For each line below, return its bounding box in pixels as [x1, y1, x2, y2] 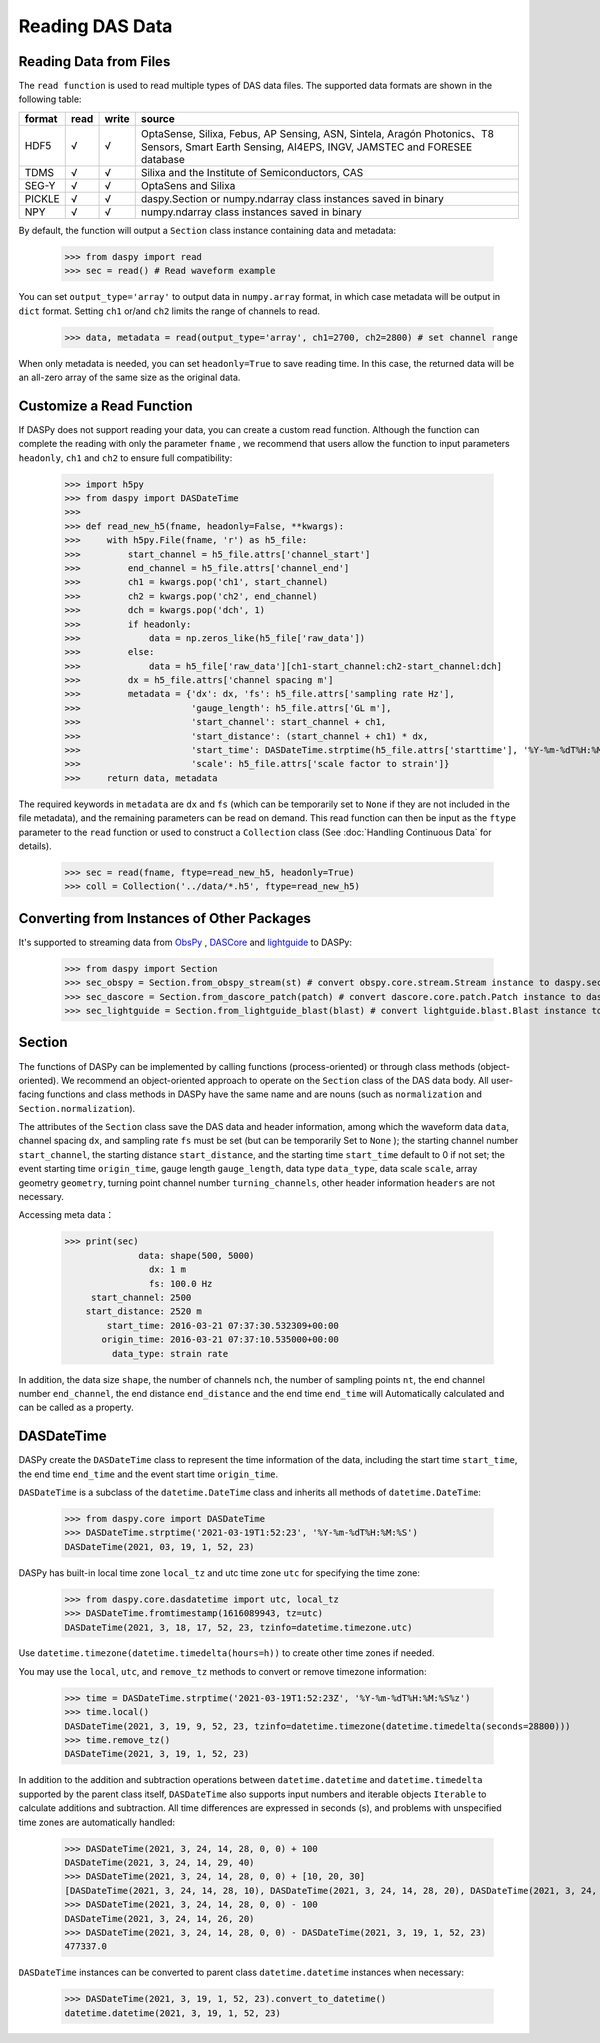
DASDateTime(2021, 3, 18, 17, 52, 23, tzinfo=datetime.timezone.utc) [64, 1621, 413, 1633]
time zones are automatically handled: [18, 1816, 175, 1828]
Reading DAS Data [18, 15, 173, 37]
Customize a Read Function [18, 397, 193, 414]
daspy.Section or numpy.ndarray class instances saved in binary [140, 191, 444, 205]
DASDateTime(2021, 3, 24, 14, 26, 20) [64, 1913, 255, 1924]
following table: [18, 93, 82, 105]
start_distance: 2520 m [85, 1306, 202, 1317]
